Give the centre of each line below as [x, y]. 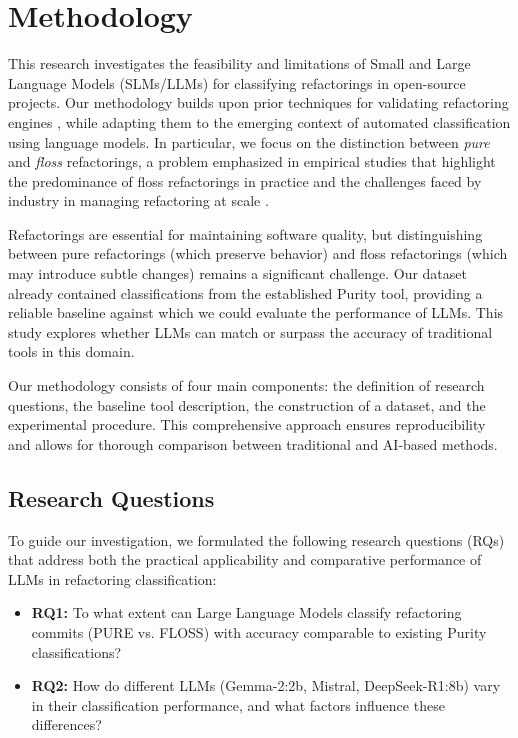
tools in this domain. [71, 351]
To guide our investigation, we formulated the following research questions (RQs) [256, 539]
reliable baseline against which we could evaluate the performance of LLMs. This [256, 312]
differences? [66, 724]
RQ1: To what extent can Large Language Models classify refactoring [246, 612]
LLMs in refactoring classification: [112, 578]
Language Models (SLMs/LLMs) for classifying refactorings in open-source [237, 82]
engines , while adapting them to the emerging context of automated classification [259, 121]
